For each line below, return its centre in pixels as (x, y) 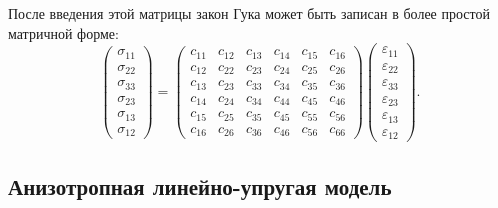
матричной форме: (63, 32)
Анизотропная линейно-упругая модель (200, 185)
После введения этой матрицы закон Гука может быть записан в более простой (249, 13)
